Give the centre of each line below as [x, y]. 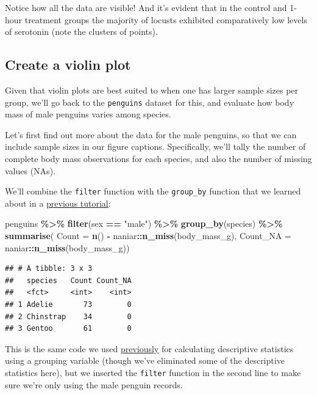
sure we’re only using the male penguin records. [94, 384]
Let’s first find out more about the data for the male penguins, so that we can [151, 134]
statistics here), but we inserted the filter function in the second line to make [153, 372]
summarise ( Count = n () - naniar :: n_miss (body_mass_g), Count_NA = [148, 236]
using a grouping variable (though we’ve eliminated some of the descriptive [145, 360]
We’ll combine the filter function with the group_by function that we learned [153, 191]
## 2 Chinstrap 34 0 [68, 316]
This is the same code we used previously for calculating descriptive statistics [149, 348]
